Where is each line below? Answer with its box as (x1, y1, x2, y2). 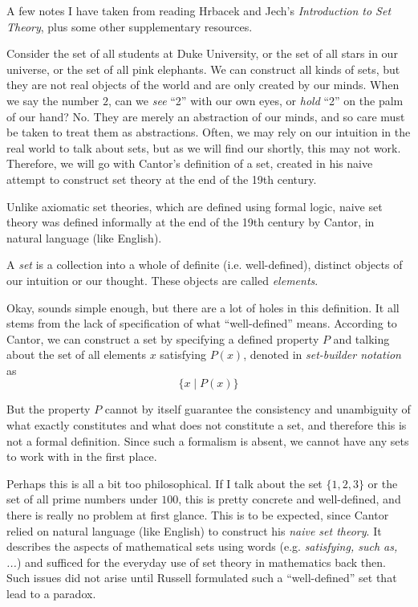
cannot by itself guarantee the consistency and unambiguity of (104, 401, 411, 418)
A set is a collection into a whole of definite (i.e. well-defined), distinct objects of (6, 256, 403, 273)
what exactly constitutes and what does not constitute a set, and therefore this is (6, 417, 407, 434)
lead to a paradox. (6, 585, 96, 601)
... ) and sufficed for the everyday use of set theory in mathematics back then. (6, 553, 386, 570)
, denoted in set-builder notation (243, 346, 401, 363)
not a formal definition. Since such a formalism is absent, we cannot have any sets (6, 432, 409, 449)
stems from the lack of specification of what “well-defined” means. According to (6, 315, 397, 332)
